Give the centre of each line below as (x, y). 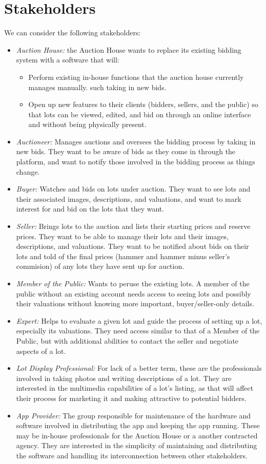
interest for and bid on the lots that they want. (90, 209)
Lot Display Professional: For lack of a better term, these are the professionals (139, 368)
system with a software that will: (68, 60)
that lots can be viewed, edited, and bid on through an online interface (140, 114)
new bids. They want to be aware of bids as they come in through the (126, 151)
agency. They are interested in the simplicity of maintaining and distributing (137, 445)
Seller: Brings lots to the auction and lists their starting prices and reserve (133, 226)
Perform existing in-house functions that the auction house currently (136, 77)
